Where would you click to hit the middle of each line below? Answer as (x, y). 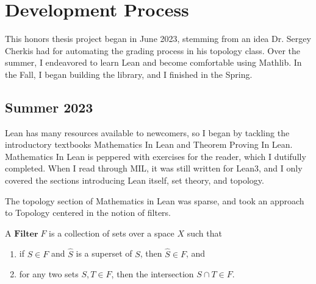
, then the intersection (153, 274)
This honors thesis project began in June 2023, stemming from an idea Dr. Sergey (158, 39)
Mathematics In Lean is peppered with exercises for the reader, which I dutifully (156, 156)
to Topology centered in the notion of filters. (88, 213)
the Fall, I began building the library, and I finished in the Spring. (129, 74)
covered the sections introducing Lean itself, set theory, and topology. (135, 180)
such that (204, 233)
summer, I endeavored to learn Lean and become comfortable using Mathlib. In (153, 62)
